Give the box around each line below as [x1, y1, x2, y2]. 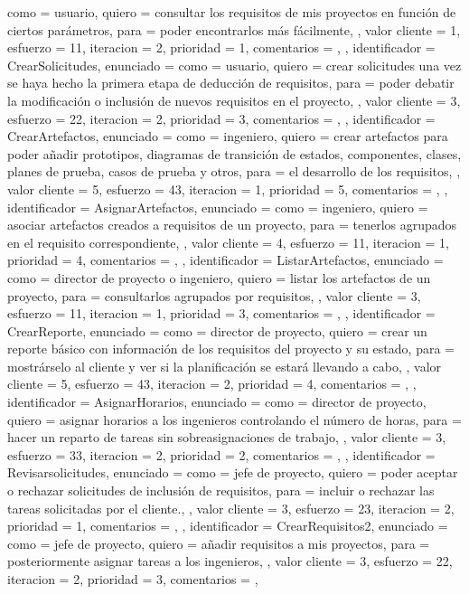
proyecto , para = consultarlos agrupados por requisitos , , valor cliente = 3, [7, 286, 421, 305]
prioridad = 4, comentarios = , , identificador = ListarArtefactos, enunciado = [7, 250, 444, 269]
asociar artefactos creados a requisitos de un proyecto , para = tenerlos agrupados [7, 215, 457, 234]
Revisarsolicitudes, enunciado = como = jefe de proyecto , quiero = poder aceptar [7, 463, 458, 482]
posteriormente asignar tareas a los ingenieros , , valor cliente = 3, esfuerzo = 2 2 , [7, 552, 453, 570]
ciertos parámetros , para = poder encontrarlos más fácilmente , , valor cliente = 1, [7, 20, 461, 39]
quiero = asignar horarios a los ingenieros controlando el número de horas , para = [7, 410, 462, 429]
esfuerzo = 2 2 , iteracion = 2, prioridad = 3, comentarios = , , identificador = [7, 108, 436, 127]
